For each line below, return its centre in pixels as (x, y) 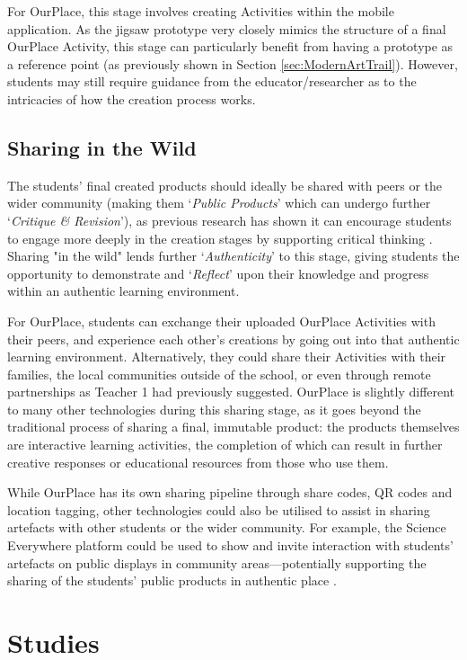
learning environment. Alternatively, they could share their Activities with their (227, 357)
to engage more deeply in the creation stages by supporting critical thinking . (220, 238)
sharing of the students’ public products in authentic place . (172, 580)
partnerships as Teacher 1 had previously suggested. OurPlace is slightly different (231, 392)
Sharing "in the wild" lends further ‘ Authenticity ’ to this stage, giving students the (233, 256)
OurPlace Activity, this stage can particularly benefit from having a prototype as (230, 46)
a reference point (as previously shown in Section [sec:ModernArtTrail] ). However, (233, 63)
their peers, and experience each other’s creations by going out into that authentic (233, 339)
